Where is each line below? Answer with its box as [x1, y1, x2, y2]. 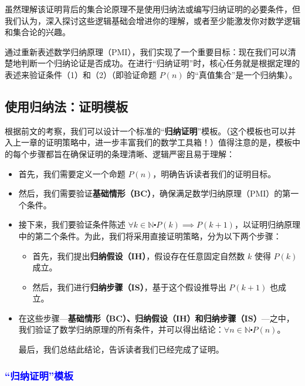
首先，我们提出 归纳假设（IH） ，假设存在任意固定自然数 [32, 249, 245, 262]
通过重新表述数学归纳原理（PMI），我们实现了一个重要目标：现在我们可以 [5, 45, 288, 57]
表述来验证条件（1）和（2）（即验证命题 [5, 68, 157, 80]
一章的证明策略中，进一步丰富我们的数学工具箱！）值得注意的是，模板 [21, 136, 292, 148]
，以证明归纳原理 [234, 218, 300, 231]
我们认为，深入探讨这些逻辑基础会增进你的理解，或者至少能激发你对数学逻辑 [5, 14, 300, 26]
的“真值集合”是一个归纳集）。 [187, 68, 297, 80]
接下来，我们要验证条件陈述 [18, 218, 126, 231]
